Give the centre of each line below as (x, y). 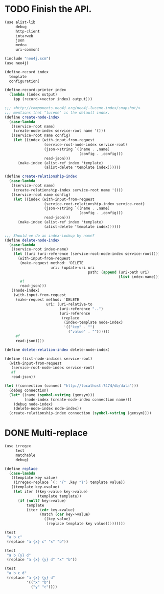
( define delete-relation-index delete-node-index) (57, 350)
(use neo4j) (17, 63)
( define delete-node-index (32, 240)
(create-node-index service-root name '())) (59, 131)
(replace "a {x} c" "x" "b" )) (37, 542)
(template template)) (59, 496)
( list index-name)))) (141, 277)
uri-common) (28, 50)
